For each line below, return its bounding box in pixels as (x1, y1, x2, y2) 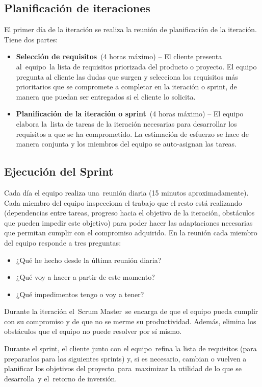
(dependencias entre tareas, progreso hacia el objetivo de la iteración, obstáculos (4, 207, 255, 218)
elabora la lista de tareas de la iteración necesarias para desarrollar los (16, 118, 237, 129)
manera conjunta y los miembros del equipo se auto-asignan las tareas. (16, 138, 237, 149)
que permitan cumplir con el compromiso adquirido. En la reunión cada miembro (4, 227, 257, 238)
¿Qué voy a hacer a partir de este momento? (16, 272, 155, 282)
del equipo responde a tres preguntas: (4, 237, 121, 248)
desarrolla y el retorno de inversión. (4, 373, 117, 383)
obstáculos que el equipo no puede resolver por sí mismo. (4, 326, 182, 336)
